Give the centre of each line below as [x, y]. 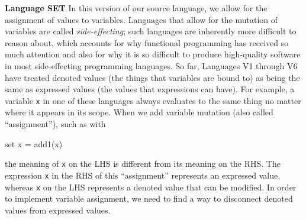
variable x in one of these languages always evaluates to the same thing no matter [153, 100]
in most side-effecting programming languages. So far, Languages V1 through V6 [151, 65]
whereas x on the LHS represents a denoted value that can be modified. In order [151, 187]
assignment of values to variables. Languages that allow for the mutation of [141, 19]
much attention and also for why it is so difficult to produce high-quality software [153, 54]
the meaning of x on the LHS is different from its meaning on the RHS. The [143, 164]
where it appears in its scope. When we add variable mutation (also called [139, 112]
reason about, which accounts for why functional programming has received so [147, 42]
